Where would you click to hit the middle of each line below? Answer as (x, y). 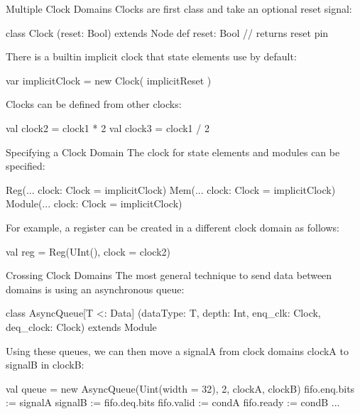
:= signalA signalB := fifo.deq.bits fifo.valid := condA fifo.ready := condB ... (173, 402)
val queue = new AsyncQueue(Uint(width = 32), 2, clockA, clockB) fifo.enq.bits (180, 388)
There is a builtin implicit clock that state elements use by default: (151, 56)
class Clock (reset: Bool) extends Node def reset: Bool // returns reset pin (167, 32)
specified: (26, 166)
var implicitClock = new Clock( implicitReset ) (109, 80)
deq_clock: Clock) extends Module (81, 326)
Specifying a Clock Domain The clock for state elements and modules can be (173, 152)
